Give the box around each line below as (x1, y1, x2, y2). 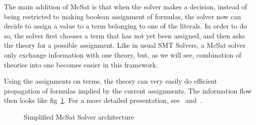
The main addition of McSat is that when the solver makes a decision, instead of (4, 1, 247, 11)
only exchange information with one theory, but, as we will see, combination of (4, 49, 242, 60)
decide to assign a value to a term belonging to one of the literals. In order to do (4, 21, 247, 31)
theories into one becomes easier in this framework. (4, 59, 158, 69)
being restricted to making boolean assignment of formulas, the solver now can (4, 11, 241, 21)
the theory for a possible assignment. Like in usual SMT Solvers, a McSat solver (4, 40, 246, 50)
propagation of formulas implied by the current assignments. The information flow (4, 85, 252, 95)
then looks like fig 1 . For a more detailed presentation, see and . (4, 95, 202, 105)
